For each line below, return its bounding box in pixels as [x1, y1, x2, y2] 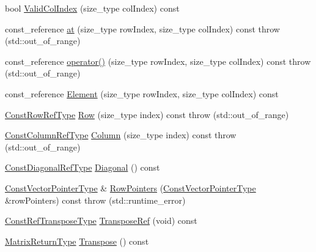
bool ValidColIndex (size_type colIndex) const [5, 2, 180, 14]
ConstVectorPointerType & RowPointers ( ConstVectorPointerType [5, 181, 256, 194]
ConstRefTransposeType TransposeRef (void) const [5, 214, 197, 227]
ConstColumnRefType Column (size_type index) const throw [5, 128, 237, 141]
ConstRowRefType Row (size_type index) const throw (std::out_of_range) [5, 108, 289, 120]
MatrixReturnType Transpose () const [5, 234, 149, 247]
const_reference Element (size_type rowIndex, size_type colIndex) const [5, 87, 279, 100]
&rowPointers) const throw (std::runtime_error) [5, 193, 186, 206]
